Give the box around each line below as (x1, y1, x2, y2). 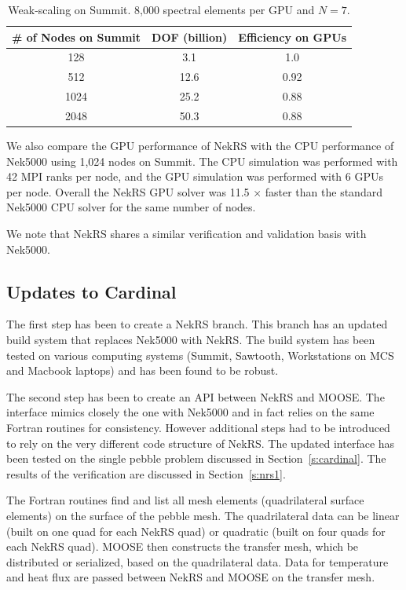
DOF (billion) (152, 28, 228, 45)
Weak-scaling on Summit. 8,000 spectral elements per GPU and (8, 2, 315, 17)
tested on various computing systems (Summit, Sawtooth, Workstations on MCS (6, 346, 394, 363)
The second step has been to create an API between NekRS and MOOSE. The (6, 388, 385, 405)
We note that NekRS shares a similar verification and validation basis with (6, 225, 367, 242)
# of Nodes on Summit (12, 28, 141, 45)
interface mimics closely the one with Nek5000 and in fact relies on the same (6, 404, 375, 420)
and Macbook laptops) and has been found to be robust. (6, 362, 279, 379)
